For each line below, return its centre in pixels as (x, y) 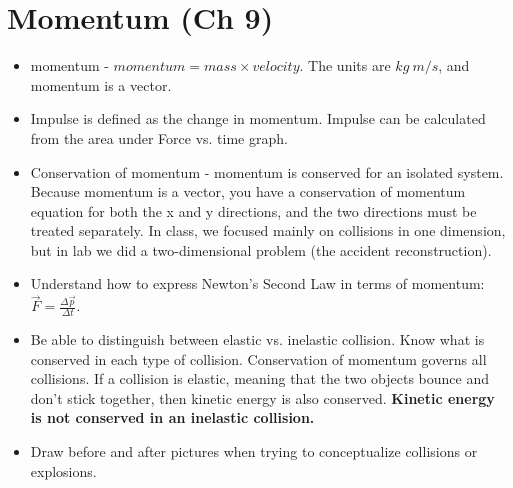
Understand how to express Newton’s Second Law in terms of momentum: (257, 283)
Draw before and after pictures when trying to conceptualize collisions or (254, 451)
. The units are (345, 65)
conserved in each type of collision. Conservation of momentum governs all (258, 358)
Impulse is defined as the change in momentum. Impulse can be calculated (258, 118)
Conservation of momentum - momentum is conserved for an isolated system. (267, 171)
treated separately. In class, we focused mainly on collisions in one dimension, (268, 230)
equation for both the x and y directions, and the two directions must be (253, 210)
